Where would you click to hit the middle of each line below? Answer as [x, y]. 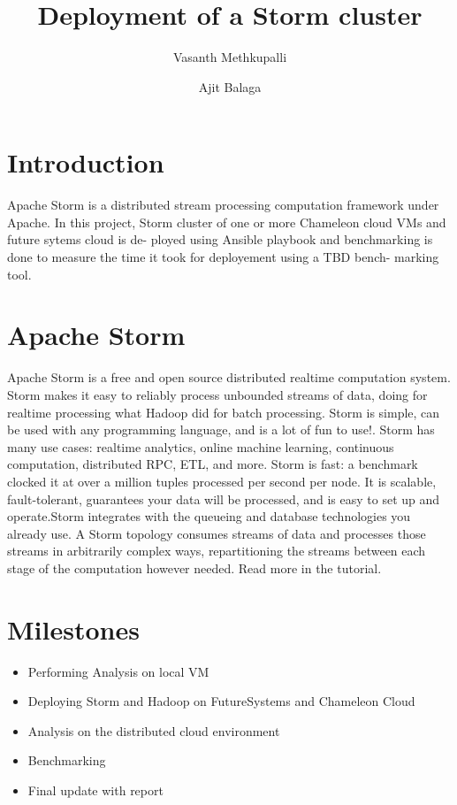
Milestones [73, 629]
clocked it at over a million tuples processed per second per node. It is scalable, [222, 481]
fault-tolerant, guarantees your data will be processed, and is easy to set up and [224, 498]
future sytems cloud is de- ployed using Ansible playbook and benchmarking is [220, 239]
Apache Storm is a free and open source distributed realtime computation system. [229, 377]
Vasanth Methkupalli [230, 57]
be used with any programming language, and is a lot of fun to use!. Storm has [221, 429]
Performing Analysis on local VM [118, 671]
